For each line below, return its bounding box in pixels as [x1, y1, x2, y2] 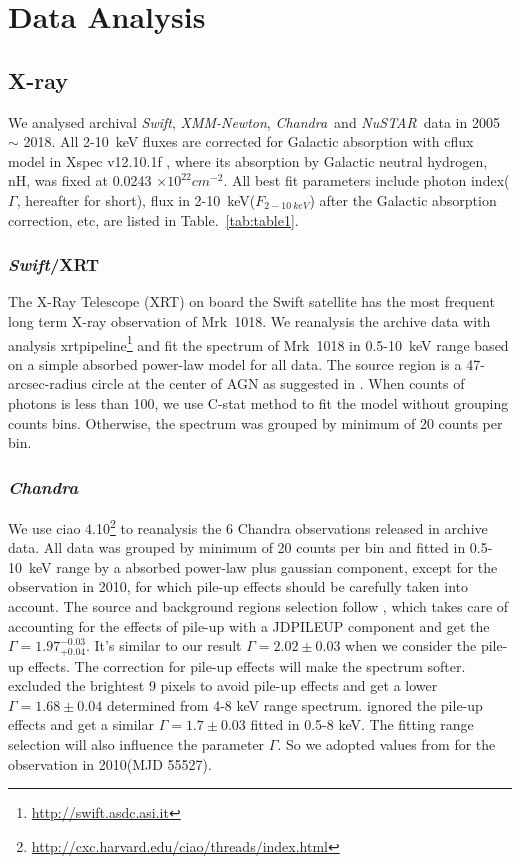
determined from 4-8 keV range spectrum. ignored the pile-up [106, 694, 483, 715]
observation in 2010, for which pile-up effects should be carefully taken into [8, 576, 469, 597]
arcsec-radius [8, 373, 87, 394]
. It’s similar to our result [86, 635, 242, 656]
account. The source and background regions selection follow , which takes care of [8, 596, 509, 617]
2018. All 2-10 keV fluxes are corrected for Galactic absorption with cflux [23, 131, 474, 152]
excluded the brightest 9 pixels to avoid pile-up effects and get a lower [8, 675, 438, 696]
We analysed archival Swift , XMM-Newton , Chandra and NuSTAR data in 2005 [8, 111, 500, 132]
